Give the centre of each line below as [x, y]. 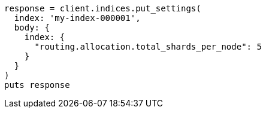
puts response [37, 85]
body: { [32, 28]
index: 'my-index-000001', [77, 18]
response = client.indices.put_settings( [103, 8]
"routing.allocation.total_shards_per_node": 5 [148, 47]
